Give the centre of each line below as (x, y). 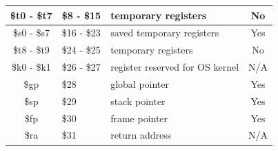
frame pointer (139, 118)
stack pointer (138, 101)
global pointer (140, 83)
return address (141, 135)
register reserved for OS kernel (175, 67)
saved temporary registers (165, 33)
